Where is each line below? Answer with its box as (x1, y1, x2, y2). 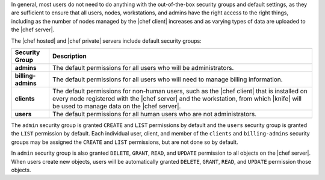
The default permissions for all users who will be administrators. (52, 63, 234, 72)
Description (52, 52, 87, 60)
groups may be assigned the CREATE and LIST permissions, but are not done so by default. (11, 138, 238, 146)
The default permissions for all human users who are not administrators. (52, 110, 257, 118)
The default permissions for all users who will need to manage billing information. (52, 75, 283, 84)
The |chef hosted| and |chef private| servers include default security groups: (11, 37, 202, 45)
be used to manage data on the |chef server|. (52, 102, 181, 110)
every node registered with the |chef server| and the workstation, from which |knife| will (52, 94, 302, 102)
